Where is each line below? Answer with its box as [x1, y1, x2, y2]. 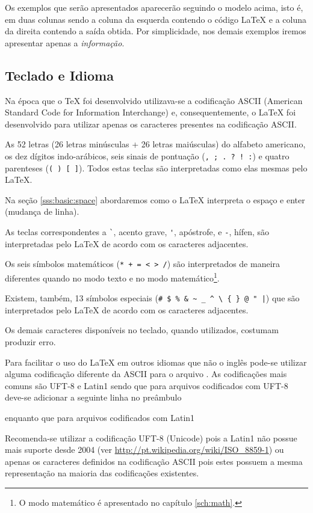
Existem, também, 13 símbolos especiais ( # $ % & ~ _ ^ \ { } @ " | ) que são [5, 292, 300, 304]
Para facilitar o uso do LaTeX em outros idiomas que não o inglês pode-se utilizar [5, 355, 307, 368]
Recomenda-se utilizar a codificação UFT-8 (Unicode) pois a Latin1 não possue [5, 431, 297, 444]
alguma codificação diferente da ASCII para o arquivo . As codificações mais [5, 367, 287, 380]
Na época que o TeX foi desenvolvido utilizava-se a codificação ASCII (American [5, 94, 303, 106]
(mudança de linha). [5, 205, 79, 218]
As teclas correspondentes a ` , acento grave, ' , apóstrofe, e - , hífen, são [5, 226, 269, 238]
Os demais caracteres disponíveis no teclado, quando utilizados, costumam [5, 324, 279, 336]
